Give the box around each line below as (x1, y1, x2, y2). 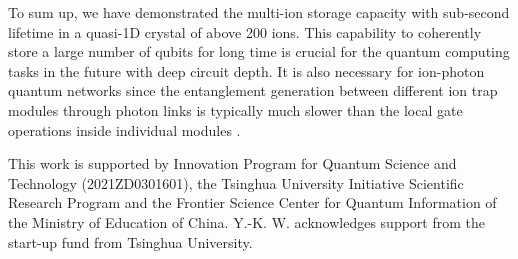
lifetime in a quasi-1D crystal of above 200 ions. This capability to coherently (8, 21, 482, 42)
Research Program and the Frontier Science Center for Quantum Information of (8, 192, 497, 213)
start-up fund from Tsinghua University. (8, 231, 253, 252)
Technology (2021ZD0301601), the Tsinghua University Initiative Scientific (8, 172, 464, 193)
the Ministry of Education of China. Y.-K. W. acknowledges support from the (8, 211, 485, 232)
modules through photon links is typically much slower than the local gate (8, 99, 463, 120)
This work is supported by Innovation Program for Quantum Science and (8, 153, 457, 174)
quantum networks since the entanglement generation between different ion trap (8, 80, 498, 101)
